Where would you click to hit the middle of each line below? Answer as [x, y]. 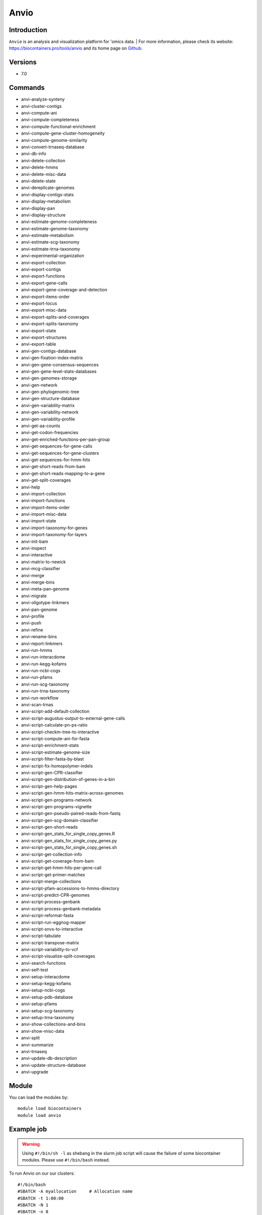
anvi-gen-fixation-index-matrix [52, 358]
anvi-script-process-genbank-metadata [61, 908]
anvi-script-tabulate [41, 936]
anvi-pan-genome [39, 609]
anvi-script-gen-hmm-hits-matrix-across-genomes [72, 793]
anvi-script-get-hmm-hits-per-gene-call [61, 868]
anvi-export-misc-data [44, 310]
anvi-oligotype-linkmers [45, 603]
